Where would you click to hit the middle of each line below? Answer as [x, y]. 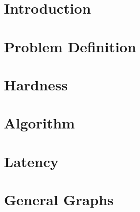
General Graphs [59, 200]
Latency [31, 161]
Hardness [36, 84]
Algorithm [39, 123]
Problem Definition [70, 46]
